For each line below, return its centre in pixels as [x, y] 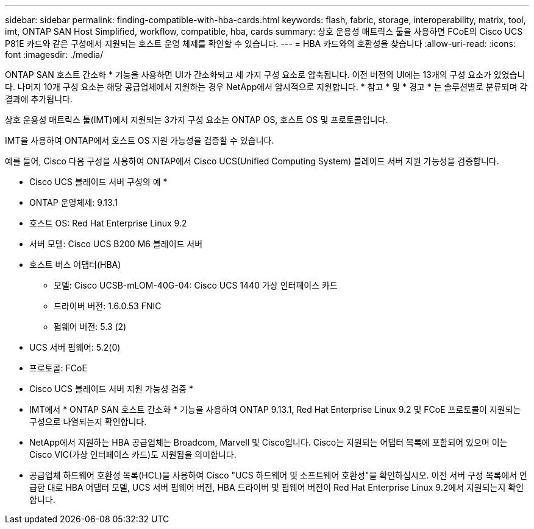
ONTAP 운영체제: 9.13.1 [73, 202]
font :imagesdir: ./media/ [54, 54]
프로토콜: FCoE [58, 368]
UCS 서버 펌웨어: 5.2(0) [75, 347]
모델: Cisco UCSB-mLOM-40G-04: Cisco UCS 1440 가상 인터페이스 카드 [196, 285]
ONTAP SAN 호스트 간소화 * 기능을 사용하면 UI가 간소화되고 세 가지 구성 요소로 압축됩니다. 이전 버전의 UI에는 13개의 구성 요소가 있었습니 [265, 75]
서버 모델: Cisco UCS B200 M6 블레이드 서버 [116, 244]
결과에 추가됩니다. [39, 99]
